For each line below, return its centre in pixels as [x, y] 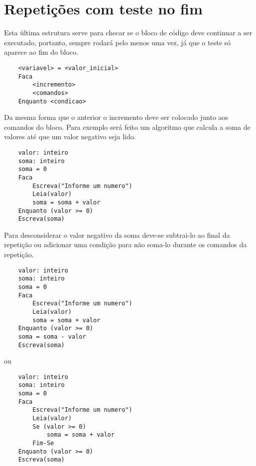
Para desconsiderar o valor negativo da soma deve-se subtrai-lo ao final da [117, 234]
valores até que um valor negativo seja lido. [70, 137]
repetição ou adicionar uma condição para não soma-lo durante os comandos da [126, 244]
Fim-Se [43, 443]
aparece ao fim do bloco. [41, 52]
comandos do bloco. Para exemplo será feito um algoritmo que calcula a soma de [127, 127]
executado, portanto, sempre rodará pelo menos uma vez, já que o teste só [118, 42]
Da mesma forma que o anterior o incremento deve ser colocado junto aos [116, 117]
